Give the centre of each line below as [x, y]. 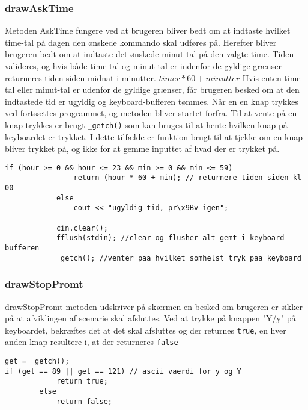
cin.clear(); [82, 228]
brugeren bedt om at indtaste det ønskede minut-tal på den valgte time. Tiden [149, 54]
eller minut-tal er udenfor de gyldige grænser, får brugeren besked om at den [158, 89]
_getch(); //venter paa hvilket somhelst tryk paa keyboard [179, 258]
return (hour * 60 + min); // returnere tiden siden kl [187, 178]
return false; [84, 401]
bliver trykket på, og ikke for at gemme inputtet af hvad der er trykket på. [142, 148]
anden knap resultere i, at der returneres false [92, 342]
